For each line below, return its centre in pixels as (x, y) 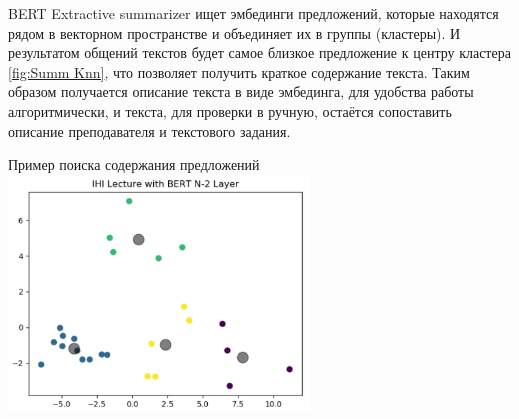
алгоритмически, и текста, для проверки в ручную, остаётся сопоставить (230, 110)
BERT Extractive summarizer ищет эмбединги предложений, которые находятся (253, 13)
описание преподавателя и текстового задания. (149, 130)
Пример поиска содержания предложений (134, 164)
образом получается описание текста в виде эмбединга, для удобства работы (241, 91)
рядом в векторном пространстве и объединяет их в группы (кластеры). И (234, 32)
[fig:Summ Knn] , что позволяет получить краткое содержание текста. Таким (239, 71)
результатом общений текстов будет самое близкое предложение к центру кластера (259, 52)
